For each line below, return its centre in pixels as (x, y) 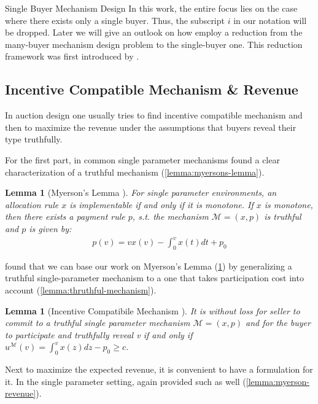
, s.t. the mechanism (170, 216)
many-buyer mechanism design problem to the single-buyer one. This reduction (154, 44)
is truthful (283, 216)
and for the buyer (278, 323)
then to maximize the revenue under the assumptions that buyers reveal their (151, 127)
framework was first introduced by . (72, 56)
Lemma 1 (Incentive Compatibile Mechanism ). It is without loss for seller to (153, 310)
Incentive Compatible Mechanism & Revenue (152, 89)
